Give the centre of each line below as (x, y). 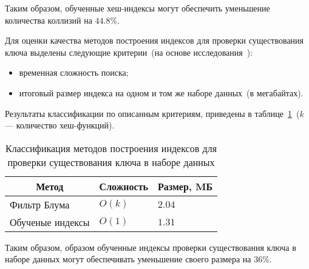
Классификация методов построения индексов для (111, 148)
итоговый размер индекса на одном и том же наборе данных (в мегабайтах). (161, 92)
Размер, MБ (185, 186)
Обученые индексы (50, 222)
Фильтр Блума (40, 204)
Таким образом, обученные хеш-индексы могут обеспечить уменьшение (138, 8)
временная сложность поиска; (74, 72)
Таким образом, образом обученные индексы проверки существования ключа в (151, 247)
